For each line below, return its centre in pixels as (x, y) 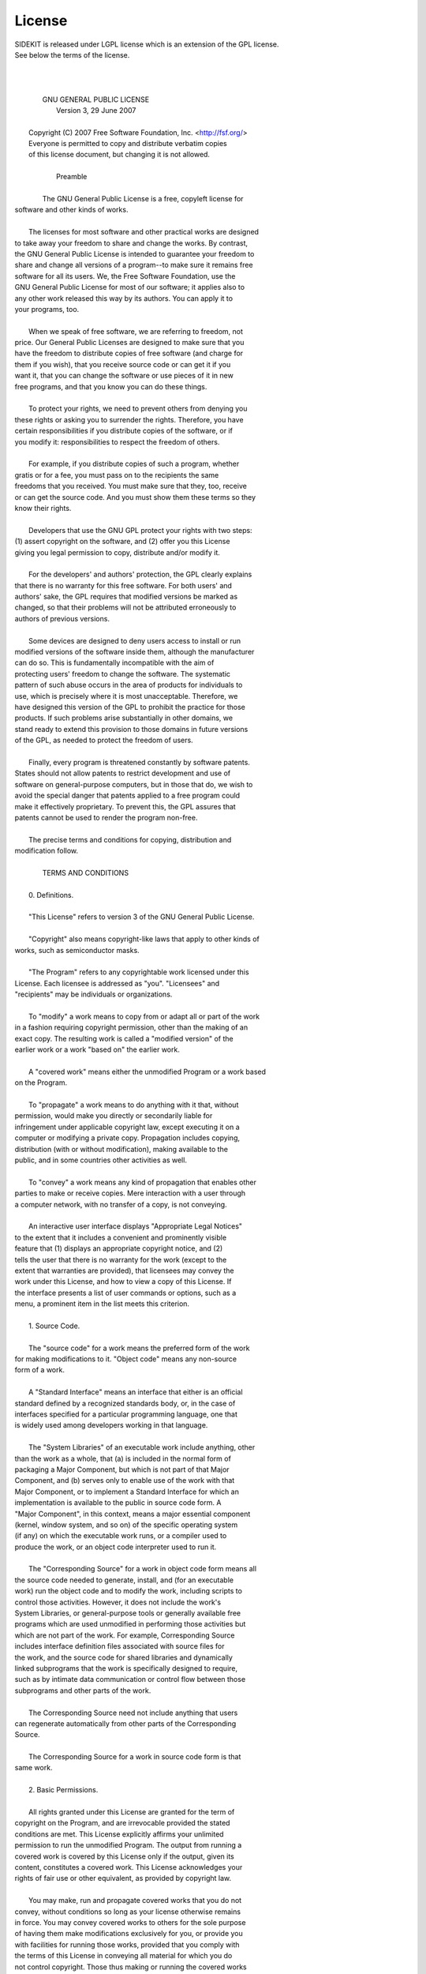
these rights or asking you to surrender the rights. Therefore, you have (129, 419)
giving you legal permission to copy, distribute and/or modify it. (117, 552)
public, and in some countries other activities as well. (101, 1160)
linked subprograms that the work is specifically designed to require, (126, 1668)
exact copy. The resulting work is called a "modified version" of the (124, 1038)
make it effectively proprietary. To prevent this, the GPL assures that (125, 806)
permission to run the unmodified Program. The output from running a (128, 1845)
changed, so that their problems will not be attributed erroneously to (125, 607)
